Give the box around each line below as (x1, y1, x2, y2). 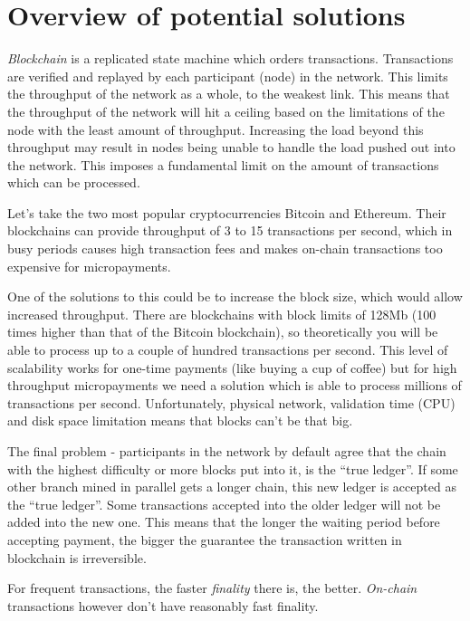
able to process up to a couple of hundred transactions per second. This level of (7, 340, 448, 359)
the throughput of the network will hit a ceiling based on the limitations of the (7, 101, 445, 120)
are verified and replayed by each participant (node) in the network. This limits (7, 66, 448, 85)
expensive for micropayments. (7, 256, 171, 275)
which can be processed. (7, 173, 140, 192)
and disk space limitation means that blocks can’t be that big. (7, 411, 353, 430)
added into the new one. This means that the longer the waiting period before (7, 512, 440, 531)
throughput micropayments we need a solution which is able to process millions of (7, 376, 462, 395)
